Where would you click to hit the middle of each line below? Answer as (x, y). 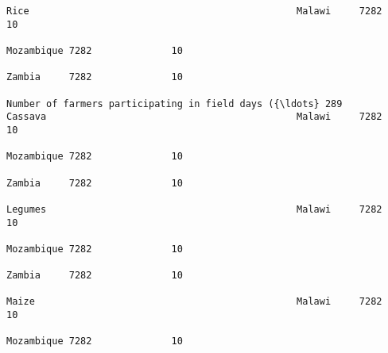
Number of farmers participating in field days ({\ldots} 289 (175, 104)
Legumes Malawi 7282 (194, 209)
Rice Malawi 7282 (194, 11)
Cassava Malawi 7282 (194, 117)
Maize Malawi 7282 (194, 302)
